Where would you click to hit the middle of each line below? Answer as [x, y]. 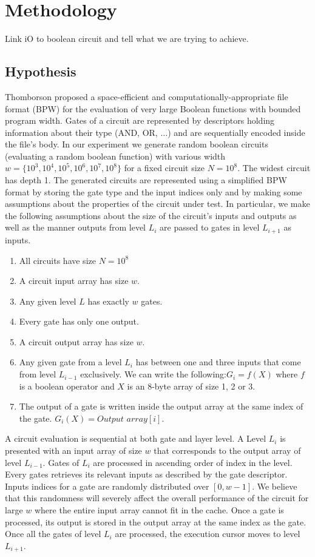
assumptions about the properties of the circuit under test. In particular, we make [157, 204]
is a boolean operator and [67, 386]
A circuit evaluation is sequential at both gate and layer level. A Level [136, 438]
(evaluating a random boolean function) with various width [115, 156]
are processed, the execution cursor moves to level [208, 534]
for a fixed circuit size [164, 168]
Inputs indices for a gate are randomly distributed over [107, 486]
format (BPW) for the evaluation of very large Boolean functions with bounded [153, 108]
